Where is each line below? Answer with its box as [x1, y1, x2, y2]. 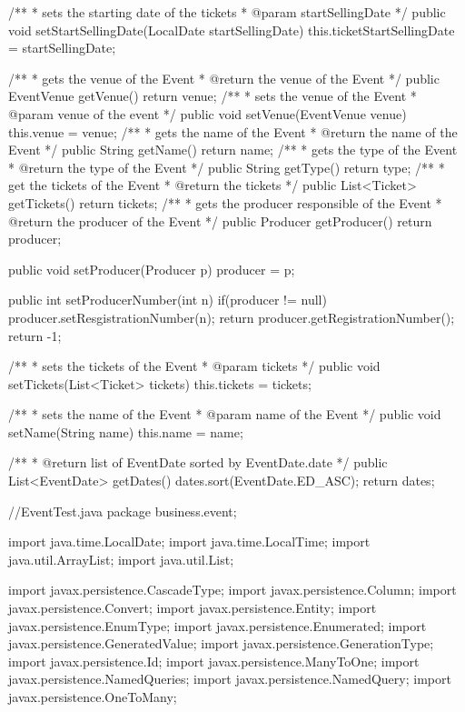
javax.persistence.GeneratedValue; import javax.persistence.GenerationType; [8, 634, 434, 653]
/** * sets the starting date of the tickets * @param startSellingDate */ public [8, 3, 446, 21]
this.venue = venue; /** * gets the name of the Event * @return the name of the [8, 122, 458, 141]
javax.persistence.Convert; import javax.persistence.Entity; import [8, 598, 377, 617]
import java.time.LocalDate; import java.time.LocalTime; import [8, 532, 371, 551]
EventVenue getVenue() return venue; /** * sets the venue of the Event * [8, 86, 417, 105]
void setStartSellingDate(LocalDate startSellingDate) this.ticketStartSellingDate [8, 20, 455, 39]
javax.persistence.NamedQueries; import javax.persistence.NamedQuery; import [8, 669, 451, 688]
